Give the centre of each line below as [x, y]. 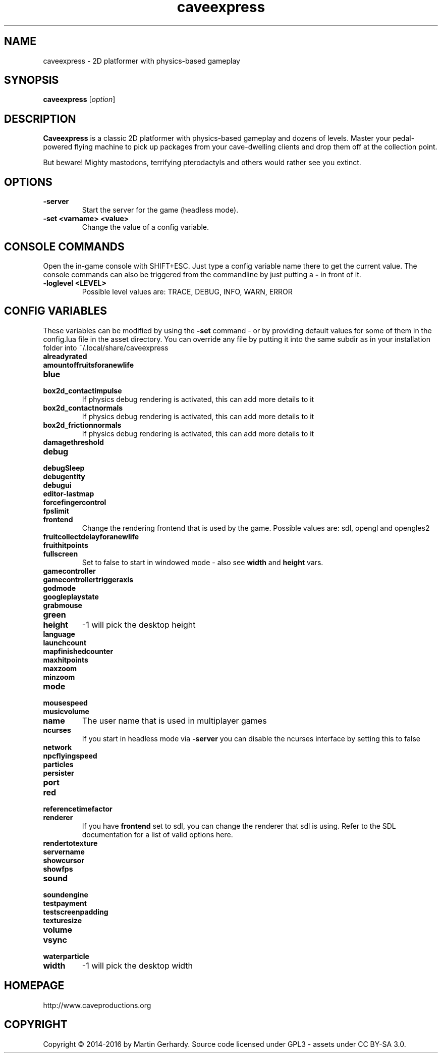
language [59, 634]
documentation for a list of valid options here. [157, 834]
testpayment [65, 903]
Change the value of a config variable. [146, 227]
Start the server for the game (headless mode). [160, 210]
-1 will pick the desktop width [137, 965]
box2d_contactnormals [83, 408]
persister [59, 773]
